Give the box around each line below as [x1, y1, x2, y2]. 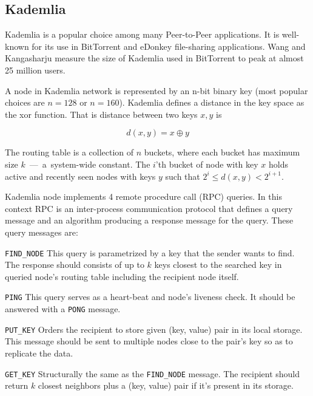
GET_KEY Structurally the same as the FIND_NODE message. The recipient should [5, 367, 300, 380]
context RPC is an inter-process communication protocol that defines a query [5, 202, 293, 214]
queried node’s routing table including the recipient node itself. [5, 270, 239, 282]
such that [165, 169, 200, 182]
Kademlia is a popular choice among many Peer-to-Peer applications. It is [5, 28, 280, 41]
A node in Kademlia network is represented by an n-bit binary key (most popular [5, 84, 308, 97]
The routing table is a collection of [5, 146, 134, 159]
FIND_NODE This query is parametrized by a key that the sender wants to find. [5, 246, 295, 259]
